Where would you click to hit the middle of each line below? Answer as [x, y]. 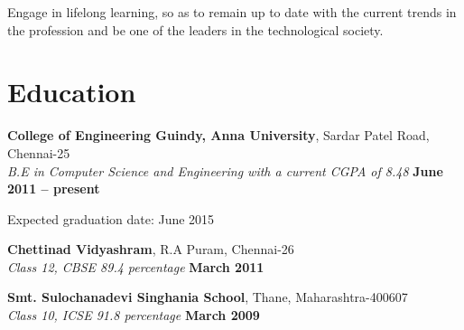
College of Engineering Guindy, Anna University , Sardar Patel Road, [218, 135]
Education [72, 92]
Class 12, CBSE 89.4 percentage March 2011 [136, 266]
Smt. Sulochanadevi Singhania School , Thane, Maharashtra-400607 [208, 297]
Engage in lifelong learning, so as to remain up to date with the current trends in [232, 12]
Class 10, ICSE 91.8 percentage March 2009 [134, 315]
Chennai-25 [39, 152]
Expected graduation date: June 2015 [111, 218]
